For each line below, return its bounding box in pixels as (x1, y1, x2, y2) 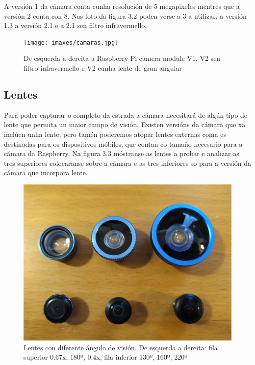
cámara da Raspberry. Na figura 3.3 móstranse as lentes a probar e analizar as (4, 148, 239, 158)
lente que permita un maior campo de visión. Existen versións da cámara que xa (4, 119, 246, 130)
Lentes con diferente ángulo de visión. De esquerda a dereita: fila (24, 342, 218, 352)
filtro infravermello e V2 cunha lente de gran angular (24, 63, 182, 73)
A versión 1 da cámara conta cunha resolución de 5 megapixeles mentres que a (4, 1, 240, 11)
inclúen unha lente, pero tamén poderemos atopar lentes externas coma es (4, 129, 227, 139)
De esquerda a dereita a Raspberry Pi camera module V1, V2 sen (24, 53, 221, 63)
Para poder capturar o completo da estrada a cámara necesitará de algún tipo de (4, 109, 248, 120)
